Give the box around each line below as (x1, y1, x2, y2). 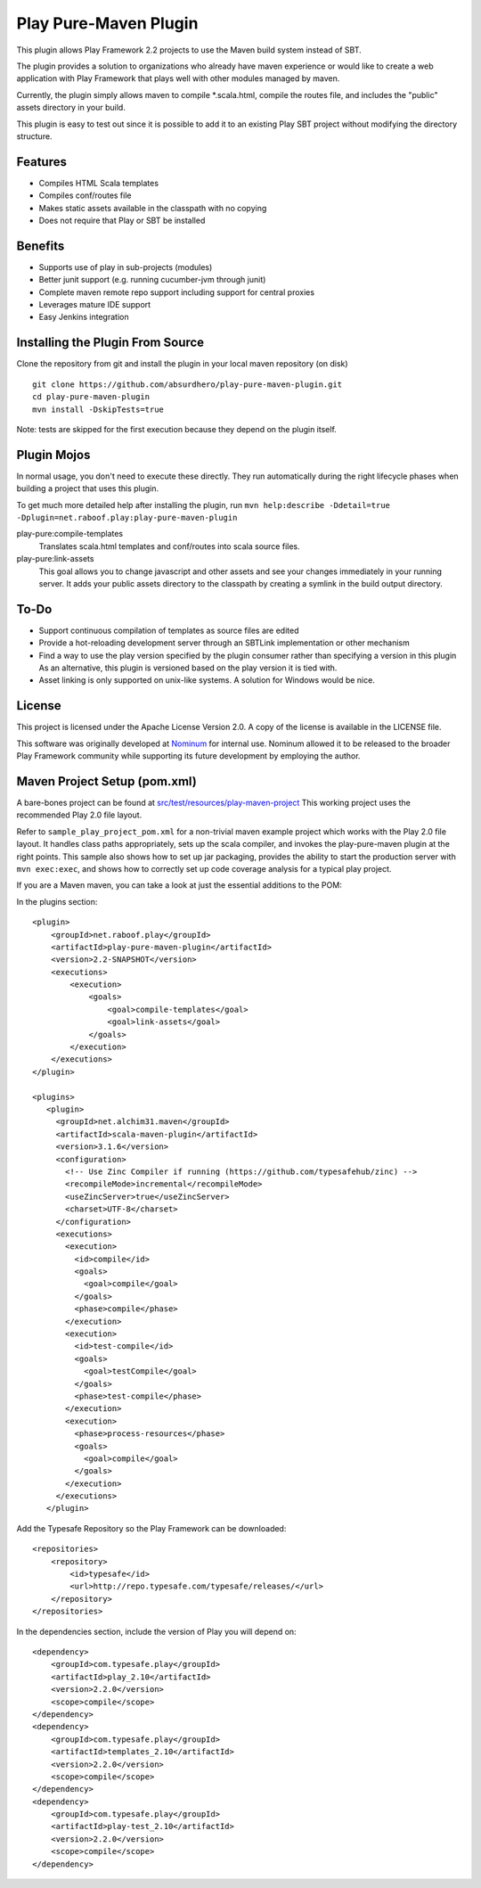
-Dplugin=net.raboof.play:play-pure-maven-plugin (16, 513, 238, 522)
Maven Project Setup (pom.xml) (16, 774, 198, 789)
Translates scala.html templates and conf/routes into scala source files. (38, 540, 300, 552)
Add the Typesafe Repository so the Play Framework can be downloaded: (16, 1523, 287, 1533)
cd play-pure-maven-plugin (32, 392, 151, 402)
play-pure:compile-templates (16, 529, 124, 539)
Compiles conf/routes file (38, 190, 132, 201)
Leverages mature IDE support (38, 300, 151, 310)
